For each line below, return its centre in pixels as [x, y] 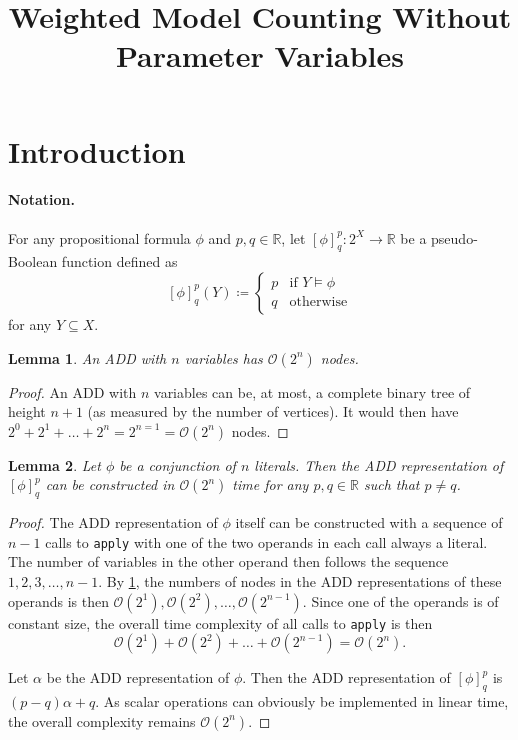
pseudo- [454, 237]
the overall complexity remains [102, 720]
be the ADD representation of [138, 677]
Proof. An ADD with [72, 391]
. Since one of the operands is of [400, 600]
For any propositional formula [99, 237]
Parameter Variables [260, 55]
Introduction [97, 150]
